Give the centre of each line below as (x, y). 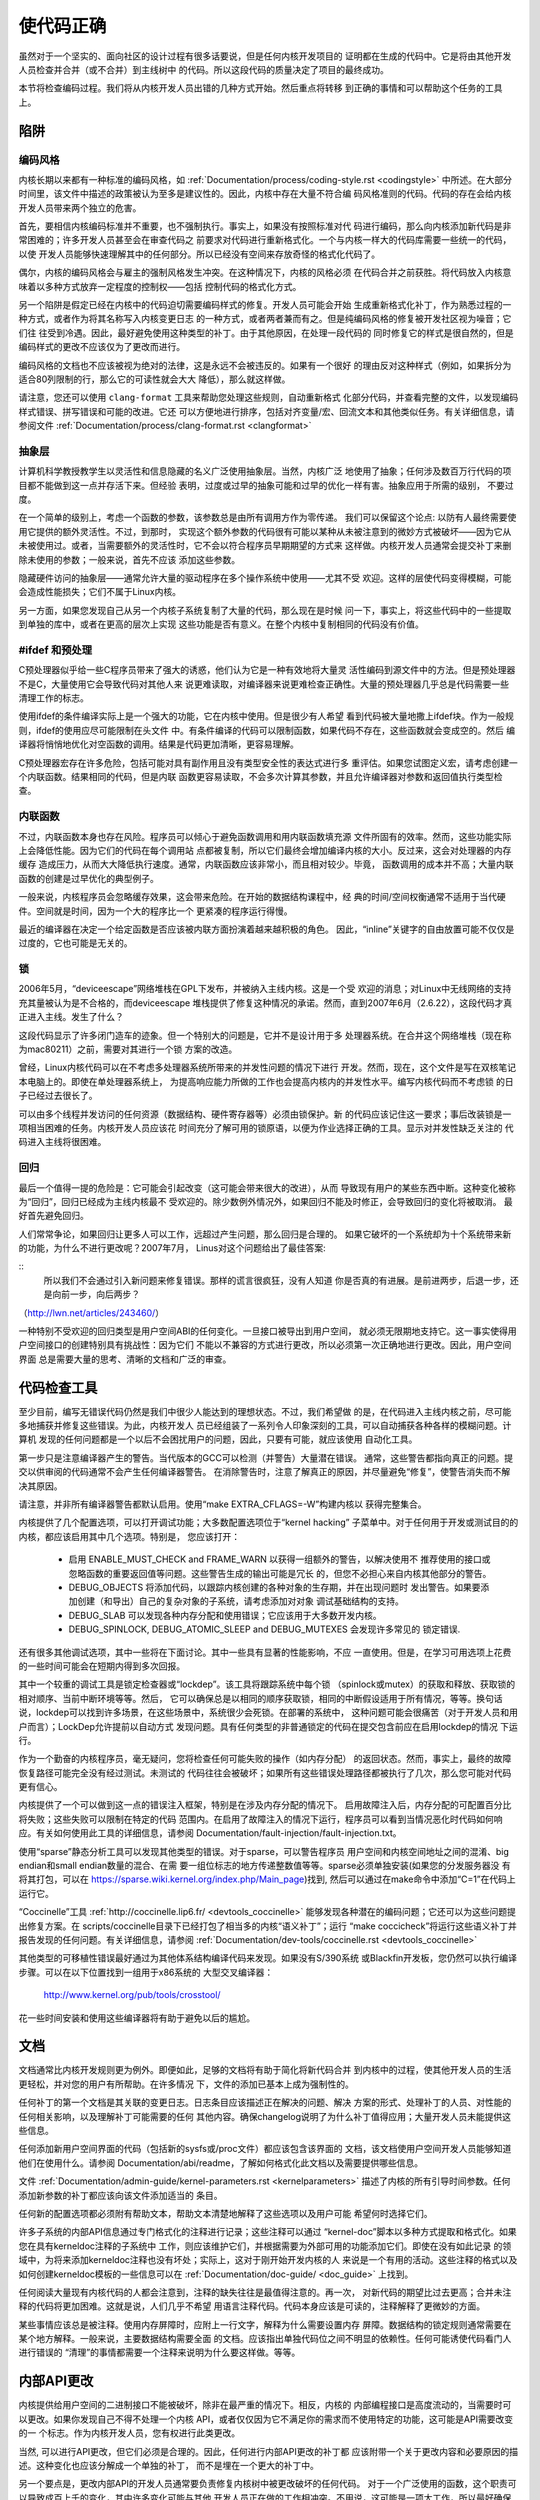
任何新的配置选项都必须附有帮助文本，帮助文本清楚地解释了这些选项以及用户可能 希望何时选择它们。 (225, 2213)
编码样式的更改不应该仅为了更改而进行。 (101, 347)
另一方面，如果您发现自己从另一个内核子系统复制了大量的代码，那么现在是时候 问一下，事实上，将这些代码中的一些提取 (265, 610)
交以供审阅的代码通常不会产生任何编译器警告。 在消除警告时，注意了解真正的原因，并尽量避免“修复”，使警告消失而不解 (264, 1472)
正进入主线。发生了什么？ (71, 1017)
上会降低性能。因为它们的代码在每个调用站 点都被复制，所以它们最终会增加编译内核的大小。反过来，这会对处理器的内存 (265, 850)
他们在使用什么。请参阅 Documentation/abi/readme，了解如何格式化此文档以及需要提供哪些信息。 (221, 2162)
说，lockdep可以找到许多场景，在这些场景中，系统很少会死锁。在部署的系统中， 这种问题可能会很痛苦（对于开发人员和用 (268, 1712)
